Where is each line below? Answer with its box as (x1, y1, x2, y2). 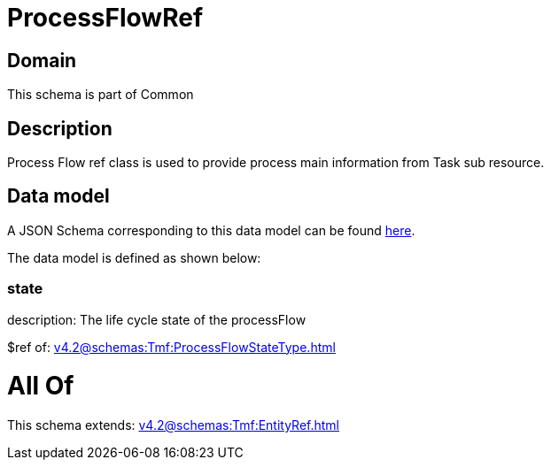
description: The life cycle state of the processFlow (7, 311, 307, 327)
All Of (7, 371, 74, 402)
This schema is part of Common (7, 87, 194, 103)
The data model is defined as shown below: (7, 249, 261, 265)
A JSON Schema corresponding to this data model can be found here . (7, 222, 415, 238)
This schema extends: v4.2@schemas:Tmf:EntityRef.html (7, 417, 340, 433)
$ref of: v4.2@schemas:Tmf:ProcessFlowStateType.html (7, 339, 336, 355)
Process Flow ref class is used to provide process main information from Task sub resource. (7, 155, 545, 171)
